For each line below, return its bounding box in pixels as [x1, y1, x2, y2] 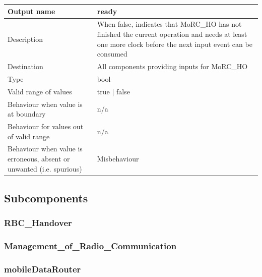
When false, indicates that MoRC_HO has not [97, 19, 242, 29]
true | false [97, 86, 130, 96]
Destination [8, 61, 43, 71]
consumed [97, 48, 127, 59]
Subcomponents [4, 190, 88, 206]
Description [8, 33, 43, 44]
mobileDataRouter [4, 263, 81, 275]
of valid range [8, 131, 50, 141]
